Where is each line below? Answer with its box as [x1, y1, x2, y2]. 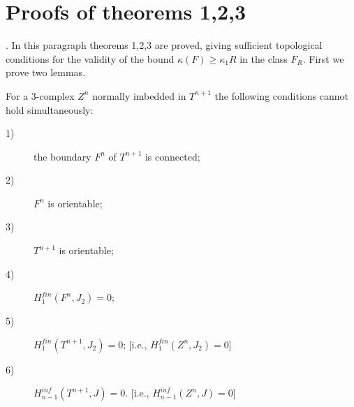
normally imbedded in [92, 88, 186, 103]
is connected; [145, 149, 200, 163]
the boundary [34, 149, 91, 163]
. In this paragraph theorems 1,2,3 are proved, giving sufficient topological [6, 38, 323, 52]
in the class [239, 51, 288, 66]
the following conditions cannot [214, 88, 349, 103]
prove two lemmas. [6, 65, 86, 80]
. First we [302, 51, 344, 66]
